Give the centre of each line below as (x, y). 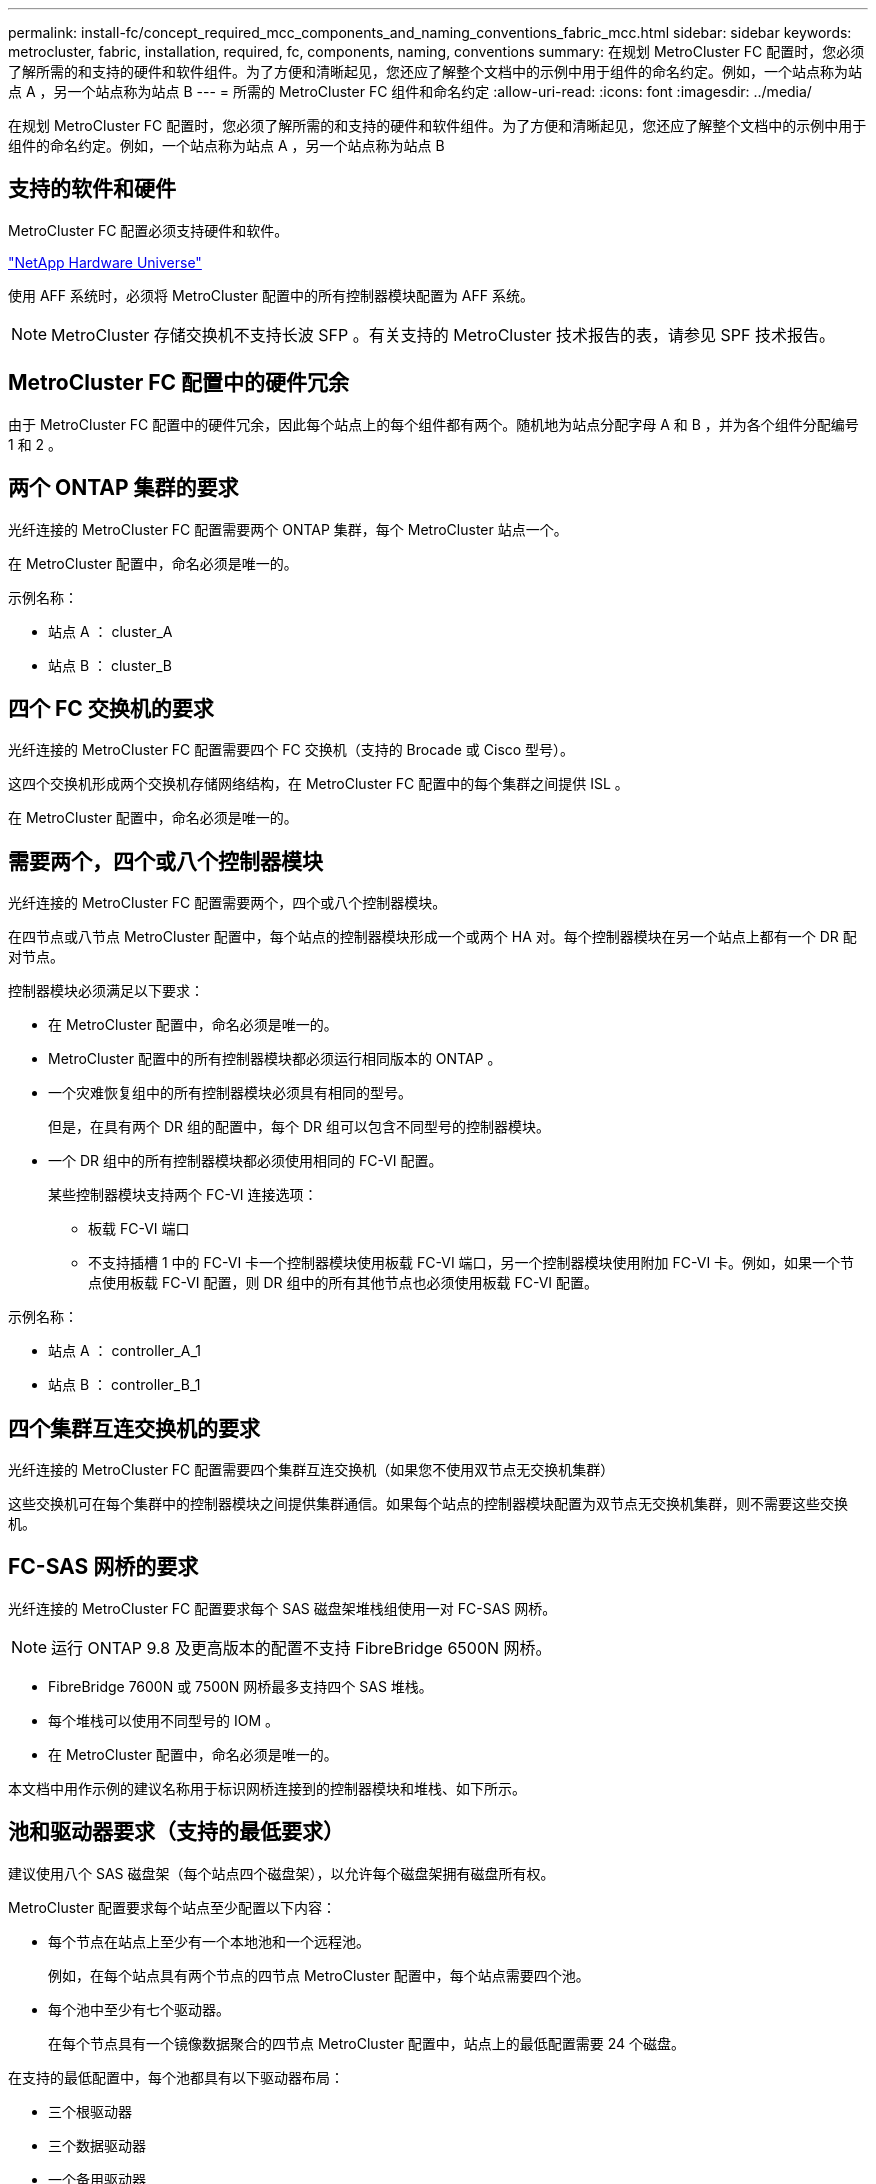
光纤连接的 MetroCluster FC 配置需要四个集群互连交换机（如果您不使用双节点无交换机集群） (311, 1470)
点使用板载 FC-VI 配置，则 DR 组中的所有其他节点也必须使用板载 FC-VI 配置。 (343, 1283)
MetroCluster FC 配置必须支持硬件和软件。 (148, 230)
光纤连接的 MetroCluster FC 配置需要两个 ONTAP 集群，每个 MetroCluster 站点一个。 (288, 529)
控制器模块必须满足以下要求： (106, 991)
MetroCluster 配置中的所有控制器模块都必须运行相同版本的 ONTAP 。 (275, 1059)
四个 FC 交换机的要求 (111, 708)
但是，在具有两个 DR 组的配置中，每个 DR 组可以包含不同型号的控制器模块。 (299, 1127)
